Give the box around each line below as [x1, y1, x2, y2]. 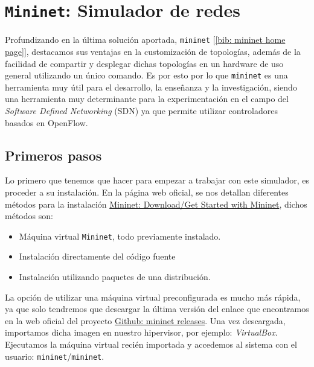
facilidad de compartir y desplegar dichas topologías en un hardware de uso [5, 57, 284, 69]
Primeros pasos [5, 145, 102, 164]
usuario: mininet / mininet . [5, 349, 104, 362]
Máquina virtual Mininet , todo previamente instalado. [19, 229, 221, 242]
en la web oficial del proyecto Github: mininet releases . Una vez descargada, [5, 314, 286, 327]
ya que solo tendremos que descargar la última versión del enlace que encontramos [5, 302, 309, 315]
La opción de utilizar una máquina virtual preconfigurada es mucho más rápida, [5, 290, 301, 303]
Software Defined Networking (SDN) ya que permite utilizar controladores [5, 104, 278, 116]
